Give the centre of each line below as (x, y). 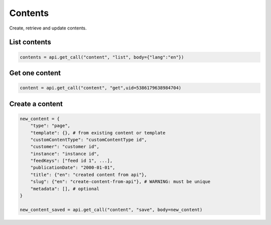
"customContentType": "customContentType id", (89, 139)
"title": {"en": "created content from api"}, (89, 174)
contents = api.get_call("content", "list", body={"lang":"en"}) (102, 57)
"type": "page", (50, 126)
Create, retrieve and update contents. (48, 28)
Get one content (35, 73)
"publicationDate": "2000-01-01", (73, 168)
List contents (30, 42)
